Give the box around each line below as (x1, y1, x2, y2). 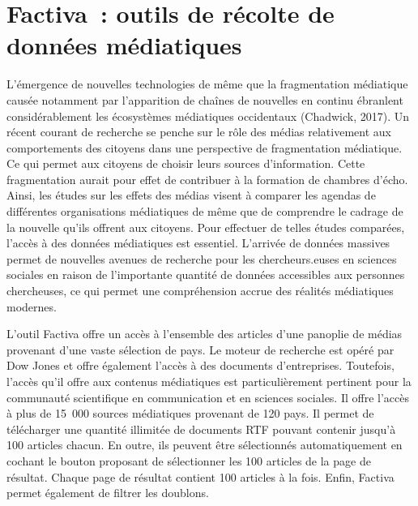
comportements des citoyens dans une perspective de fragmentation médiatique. (6, 139, 403, 156)
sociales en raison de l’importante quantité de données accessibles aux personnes (6, 266, 405, 283)
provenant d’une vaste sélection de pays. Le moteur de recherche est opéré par (6, 341, 395, 358)
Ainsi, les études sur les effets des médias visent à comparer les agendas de (6, 187, 376, 204)
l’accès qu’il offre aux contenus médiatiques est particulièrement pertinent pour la (6, 373, 412, 389)
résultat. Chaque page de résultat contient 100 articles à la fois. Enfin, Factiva (6, 468, 395, 485)
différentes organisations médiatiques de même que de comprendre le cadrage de (6, 203, 403, 220)
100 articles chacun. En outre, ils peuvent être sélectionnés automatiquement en (6, 436, 403, 453)
